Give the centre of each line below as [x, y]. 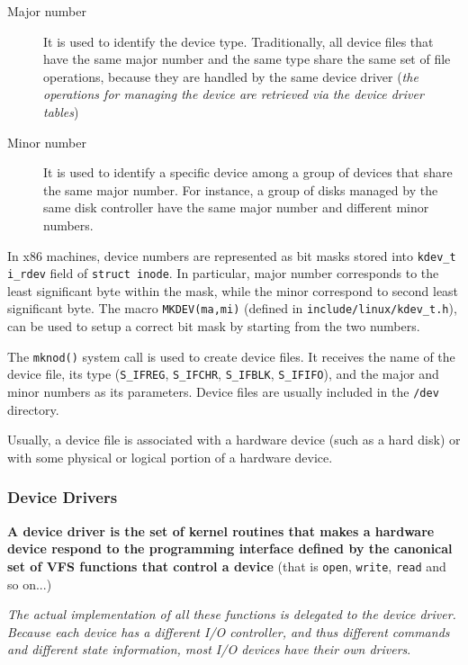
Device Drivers [63, 497]
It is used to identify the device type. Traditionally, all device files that [238, 41]
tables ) [61, 111]
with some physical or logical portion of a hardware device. [170, 457]
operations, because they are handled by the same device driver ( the [231, 76]
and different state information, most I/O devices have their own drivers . [209, 649]
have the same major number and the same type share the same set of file [247, 59]
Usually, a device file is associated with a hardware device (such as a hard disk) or [234, 440]
